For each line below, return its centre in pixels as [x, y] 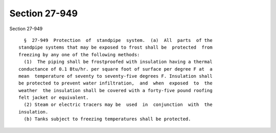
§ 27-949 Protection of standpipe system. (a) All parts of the [118, 40]
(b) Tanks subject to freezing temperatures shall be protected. [107, 119]
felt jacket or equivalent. [54, 98]
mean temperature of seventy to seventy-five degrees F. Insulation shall [116, 76]
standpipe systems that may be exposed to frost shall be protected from [116, 48]
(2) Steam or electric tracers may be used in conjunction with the [118, 105]
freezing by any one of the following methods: [79, 54]
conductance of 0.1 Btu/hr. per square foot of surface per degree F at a [116, 69]
